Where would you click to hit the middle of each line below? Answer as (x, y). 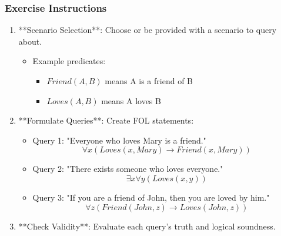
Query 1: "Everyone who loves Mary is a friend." (119, 140)
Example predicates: (69, 61)
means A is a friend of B (149, 81)
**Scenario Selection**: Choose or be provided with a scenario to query (148, 30)
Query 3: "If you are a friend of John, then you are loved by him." (151, 197)
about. (30, 41)
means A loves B (131, 100)
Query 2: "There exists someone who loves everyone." (128, 169)
